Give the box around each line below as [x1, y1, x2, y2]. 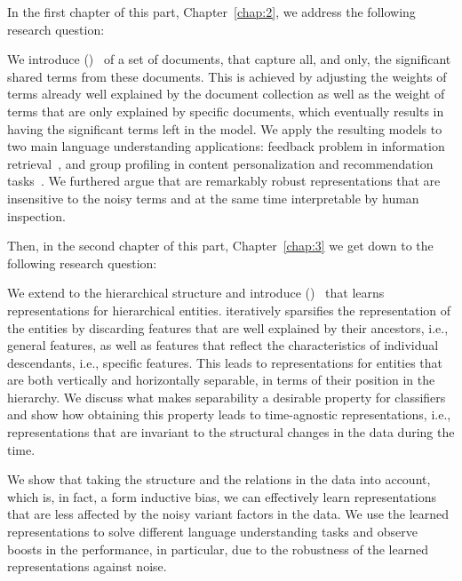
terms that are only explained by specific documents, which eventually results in [7, 101, 444, 120]
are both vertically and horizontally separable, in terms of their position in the [7, 370, 435, 389]
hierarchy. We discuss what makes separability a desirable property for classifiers [7, 387, 446, 406]
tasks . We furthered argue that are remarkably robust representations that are [7, 171, 441, 190]
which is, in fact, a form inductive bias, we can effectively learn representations [7, 487, 437, 505]
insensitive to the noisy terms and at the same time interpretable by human [7, 188, 419, 207]
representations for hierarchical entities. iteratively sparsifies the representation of [7, 300, 451, 319]
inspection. [7, 206, 66, 225]
